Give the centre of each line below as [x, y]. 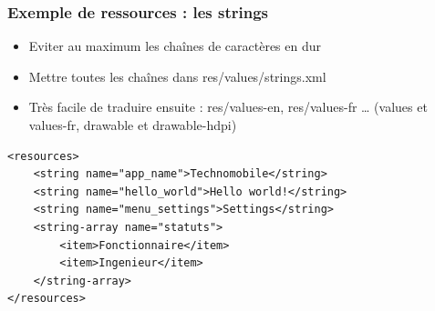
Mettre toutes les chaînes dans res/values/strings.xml [177, 76]
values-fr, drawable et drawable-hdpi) [133, 125]
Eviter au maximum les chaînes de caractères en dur [175, 46]
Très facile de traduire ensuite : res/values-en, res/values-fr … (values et [228, 107]
